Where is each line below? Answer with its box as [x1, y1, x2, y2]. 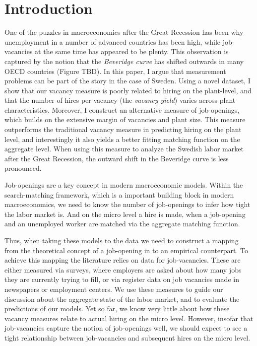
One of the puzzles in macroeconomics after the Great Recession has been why [4, 27, 244, 37]
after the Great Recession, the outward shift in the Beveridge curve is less [4, 153, 229, 163]
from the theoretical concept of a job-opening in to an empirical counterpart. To [4, 245, 248, 255]
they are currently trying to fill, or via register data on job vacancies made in [4, 274, 239, 284]
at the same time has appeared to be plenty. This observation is [35, 46, 229, 57]
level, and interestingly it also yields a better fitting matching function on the [4, 134, 240, 144]
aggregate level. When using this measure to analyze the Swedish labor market [4, 143, 244, 154]
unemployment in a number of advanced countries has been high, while [4, 36, 221, 47]
